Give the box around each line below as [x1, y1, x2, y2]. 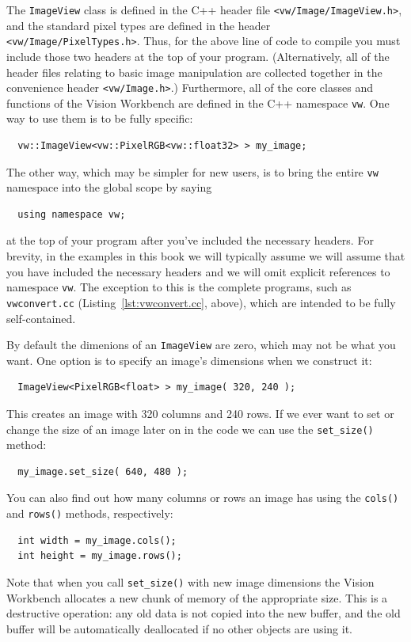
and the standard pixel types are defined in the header [6, 17, 271, 33]
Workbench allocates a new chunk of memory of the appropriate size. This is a [6, 589, 388, 606]
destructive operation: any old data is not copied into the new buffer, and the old [6, 605, 401, 621]
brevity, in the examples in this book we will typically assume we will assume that [6, 248, 405, 264]
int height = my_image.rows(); [17, 550, 182, 562]
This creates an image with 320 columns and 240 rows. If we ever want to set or [6, 405, 394, 421]
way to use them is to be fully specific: [6, 110, 193, 127]
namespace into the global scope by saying [6, 179, 212, 196]
